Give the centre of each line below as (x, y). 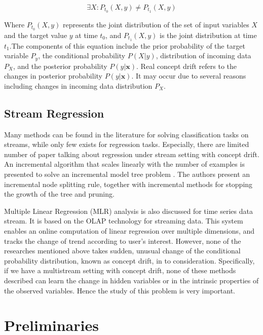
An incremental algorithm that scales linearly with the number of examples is (124, 164)
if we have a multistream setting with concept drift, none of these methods (120, 270)
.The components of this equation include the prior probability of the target (127, 45)
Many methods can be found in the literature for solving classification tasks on (126, 134)
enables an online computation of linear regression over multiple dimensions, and (129, 230)
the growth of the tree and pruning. (59, 194)
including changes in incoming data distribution (78, 85)
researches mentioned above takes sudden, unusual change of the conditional (122, 251)
